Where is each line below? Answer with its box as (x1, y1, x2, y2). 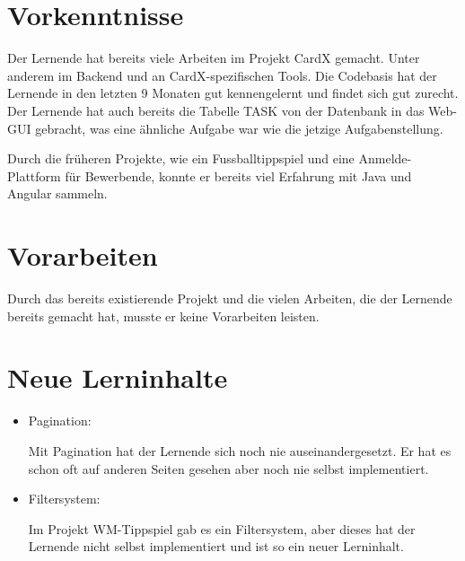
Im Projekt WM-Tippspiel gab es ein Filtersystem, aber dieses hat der (28, 519, 416, 538)
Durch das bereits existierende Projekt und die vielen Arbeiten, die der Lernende (7, 289, 452, 307)
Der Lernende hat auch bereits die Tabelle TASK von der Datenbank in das (7, 101, 425, 119)
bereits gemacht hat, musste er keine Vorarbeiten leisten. (7, 306, 320, 325)
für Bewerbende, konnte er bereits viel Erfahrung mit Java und (65, 166, 412, 185)
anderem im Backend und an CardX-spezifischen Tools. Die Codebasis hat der (7, 66, 437, 84)
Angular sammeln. (7, 184, 108, 203)
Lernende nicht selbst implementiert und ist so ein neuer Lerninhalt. (28, 537, 404, 556)
